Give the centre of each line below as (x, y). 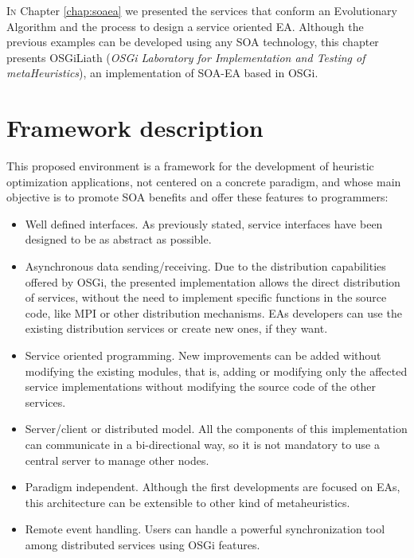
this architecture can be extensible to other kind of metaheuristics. (187, 502)
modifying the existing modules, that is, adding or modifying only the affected (216, 371)
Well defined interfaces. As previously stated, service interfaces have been (204, 223)
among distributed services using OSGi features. (143, 544)
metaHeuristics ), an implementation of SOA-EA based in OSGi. (162, 73)
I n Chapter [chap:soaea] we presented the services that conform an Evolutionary (202, 10)
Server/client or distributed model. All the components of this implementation (216, 429)
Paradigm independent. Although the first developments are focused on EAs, (213, 487)
